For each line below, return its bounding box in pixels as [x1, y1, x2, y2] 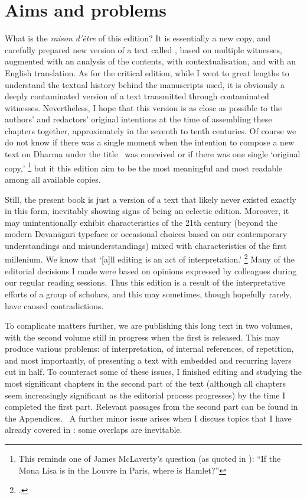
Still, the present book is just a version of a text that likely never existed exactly [5, 193, 296, 205]
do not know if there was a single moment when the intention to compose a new [5, 136, 295, 148]
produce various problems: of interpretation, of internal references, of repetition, [5, 342, 294, 355]
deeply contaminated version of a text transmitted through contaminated [5, 90, 269, 102]
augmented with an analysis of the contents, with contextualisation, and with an [5, 55, 296, 67]
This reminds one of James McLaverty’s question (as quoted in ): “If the [18, 452, 281, 465]
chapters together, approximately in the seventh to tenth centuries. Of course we [5, 124, 296, 137]
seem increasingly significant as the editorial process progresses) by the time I [5, 388, 286, 401]
